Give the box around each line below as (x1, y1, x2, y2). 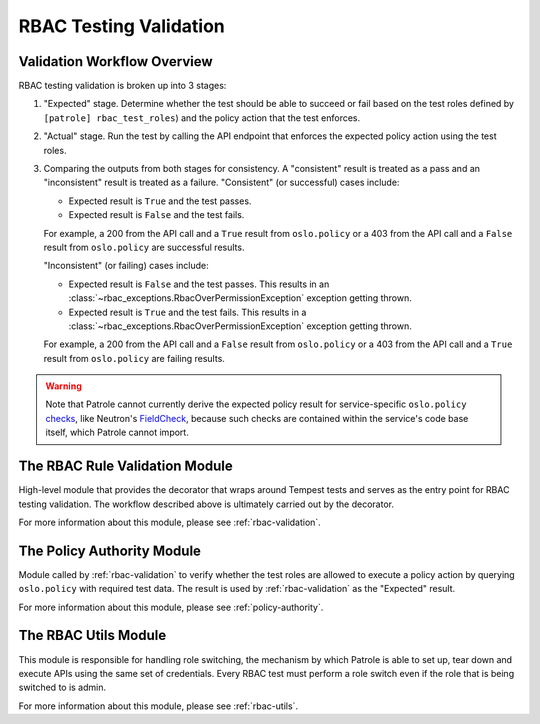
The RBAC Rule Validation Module (18, 458, 234, 475)
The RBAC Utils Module (18, 627, 167, 644)
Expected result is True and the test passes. (68, 195, 252, 207)
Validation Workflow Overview (18, 53, 214, 70)
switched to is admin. (18, 681, 107, 694)
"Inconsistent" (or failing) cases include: (43, 260, 209, 272)
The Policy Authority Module (18, 542, 202, 559)
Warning (45, 380, 82, 392)
